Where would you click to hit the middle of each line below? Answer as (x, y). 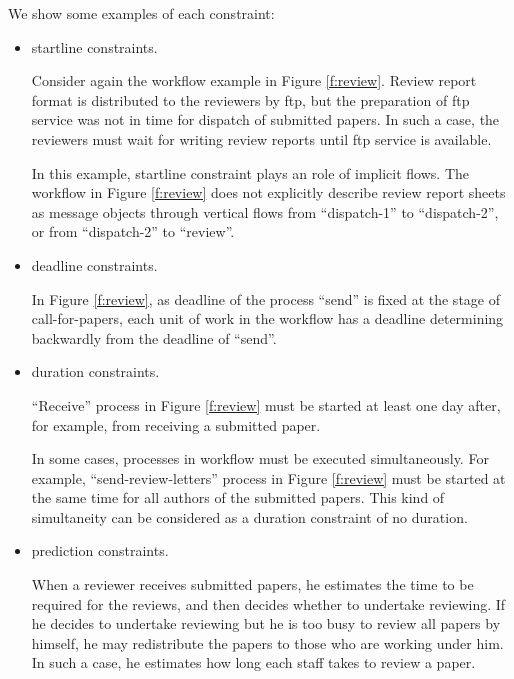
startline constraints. (94, 46)
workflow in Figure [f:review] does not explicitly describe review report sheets (268, 192)
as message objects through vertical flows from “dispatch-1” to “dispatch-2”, (265, 211)
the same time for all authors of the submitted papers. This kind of (238, 497)
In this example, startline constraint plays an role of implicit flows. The (250, 172)
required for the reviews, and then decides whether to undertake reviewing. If (268, 603)
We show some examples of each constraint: (141, 13)
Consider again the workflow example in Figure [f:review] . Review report (254, 80)
